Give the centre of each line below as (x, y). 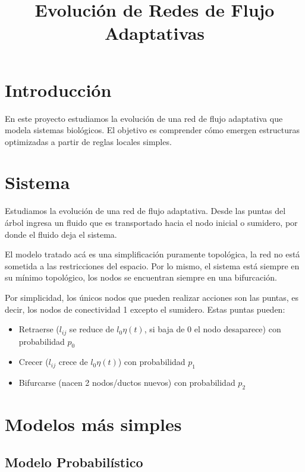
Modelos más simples (93, 424)
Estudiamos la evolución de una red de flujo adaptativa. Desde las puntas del (145, 211)
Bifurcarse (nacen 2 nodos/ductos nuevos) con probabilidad (127, 383)
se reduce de (92, 329)
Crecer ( (34, 362)
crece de (73, 362)
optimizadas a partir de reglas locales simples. (88, 141)
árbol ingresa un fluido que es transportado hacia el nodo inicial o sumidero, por (151, 222)
